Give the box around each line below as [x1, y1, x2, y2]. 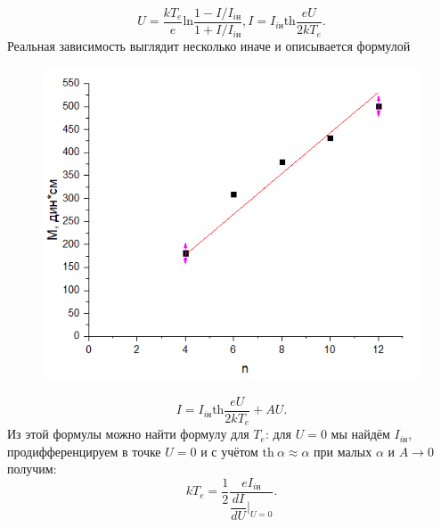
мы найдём [331, 424, 390, 443]
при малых [314, 441, 372, 460]
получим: [7, 459, 57, 478]
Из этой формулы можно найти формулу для [7, 424, 249, 443]
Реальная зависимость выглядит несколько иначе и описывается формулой [7, 37, 411, 55]
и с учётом [200, 441, 258, 460]
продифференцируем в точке [7, 441, 161, 460]
